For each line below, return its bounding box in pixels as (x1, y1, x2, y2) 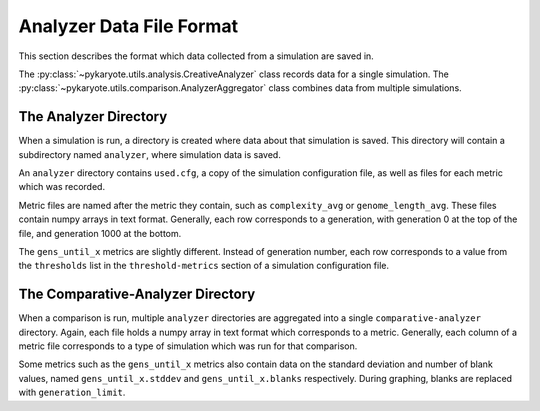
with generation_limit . (18, 386, 126, 399)
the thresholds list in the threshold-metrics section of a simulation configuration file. (18, 260, 390, 272)
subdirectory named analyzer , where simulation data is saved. (18, 148, 282, 160)
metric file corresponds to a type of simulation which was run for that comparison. (18, 340, 358, 352)
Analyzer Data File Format (18, 15, 239, 37)
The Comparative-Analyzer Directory (18, 286, 256, 303)
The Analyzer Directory (18, 108, 168, 125)
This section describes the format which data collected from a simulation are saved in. (18, 50, 374, 62)
